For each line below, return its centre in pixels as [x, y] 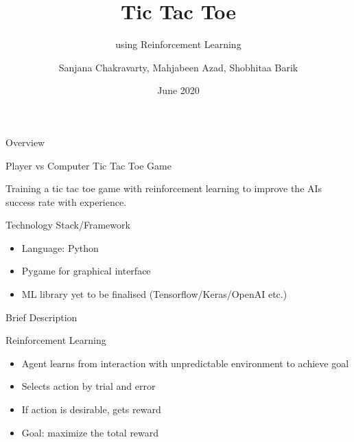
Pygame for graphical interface [86, 271]
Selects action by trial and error [88, 386]
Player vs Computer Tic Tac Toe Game [88, 165]
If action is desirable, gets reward [91, 409]
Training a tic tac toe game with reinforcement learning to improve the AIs [164, 188]
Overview [25, 142]
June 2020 [178, 90]
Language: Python [60, 247]
